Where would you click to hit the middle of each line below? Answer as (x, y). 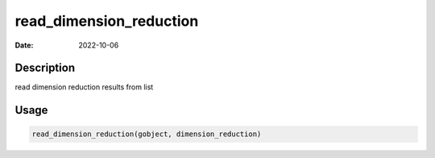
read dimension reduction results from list (84, 87)
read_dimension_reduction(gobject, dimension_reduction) (147, 134)
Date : (24, 45)
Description (45, 68)
